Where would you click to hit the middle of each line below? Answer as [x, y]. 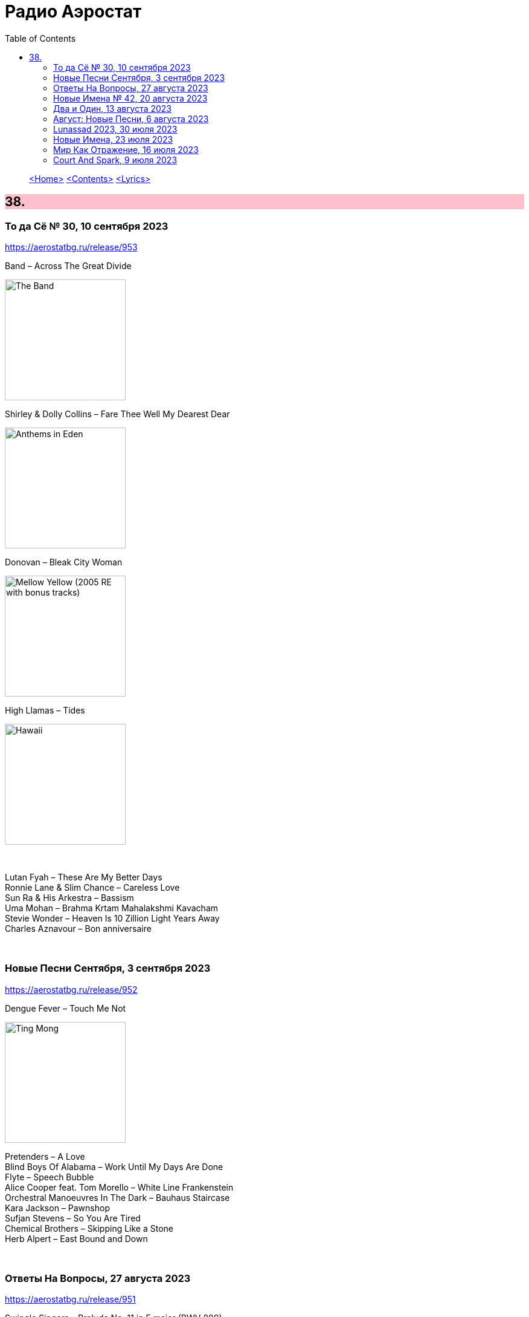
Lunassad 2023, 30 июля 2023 [115, 129]
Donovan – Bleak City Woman [64, 562]
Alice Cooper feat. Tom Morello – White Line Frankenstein [119, 1187]
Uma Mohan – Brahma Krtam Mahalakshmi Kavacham [112, 908]
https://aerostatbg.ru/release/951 [70, 1299]
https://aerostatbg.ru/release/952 [71, 989]
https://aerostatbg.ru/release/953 [71, 247]
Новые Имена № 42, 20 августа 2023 [130, 98]
